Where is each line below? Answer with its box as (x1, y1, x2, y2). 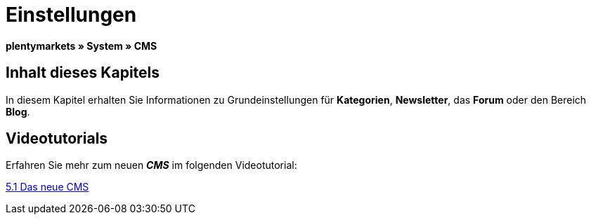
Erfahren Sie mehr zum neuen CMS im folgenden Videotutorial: (6, 159, 297, 172)
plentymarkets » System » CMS (6, 39, 157, 52)
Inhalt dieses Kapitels (6, 64, 160, 82)
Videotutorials (6, 130, 108, 148)
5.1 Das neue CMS (6, 181, 89, 193)
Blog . (6, 105, 30, 118)
